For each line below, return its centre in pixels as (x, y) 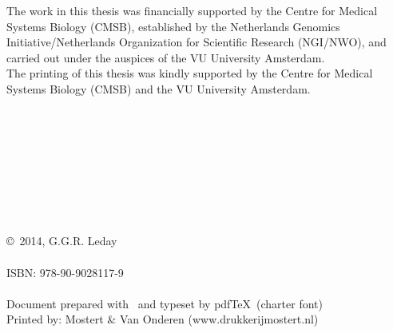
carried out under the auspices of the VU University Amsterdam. (166, 57)
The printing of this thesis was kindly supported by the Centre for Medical (190, 73)
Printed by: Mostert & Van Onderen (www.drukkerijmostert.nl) (163, 319)
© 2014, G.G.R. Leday (62, 241)
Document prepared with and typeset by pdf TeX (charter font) (165, 303)
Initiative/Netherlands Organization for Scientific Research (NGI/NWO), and (196, 42)
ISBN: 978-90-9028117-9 (65, 272)
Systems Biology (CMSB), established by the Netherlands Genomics (173, 26)
